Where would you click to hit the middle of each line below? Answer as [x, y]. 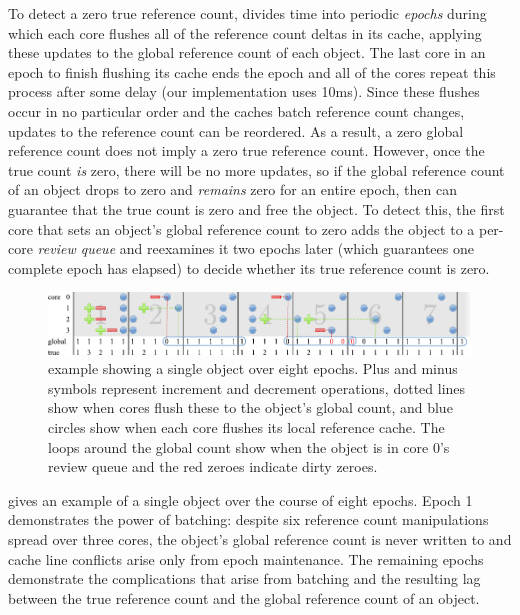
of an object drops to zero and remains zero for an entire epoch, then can [232, 189]
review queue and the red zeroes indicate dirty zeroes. [213, 466]
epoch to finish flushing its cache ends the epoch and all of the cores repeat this [252, 71]
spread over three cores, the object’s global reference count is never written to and [260, 538]
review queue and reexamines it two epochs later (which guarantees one [255, 248]
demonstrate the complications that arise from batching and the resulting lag [244, 578]
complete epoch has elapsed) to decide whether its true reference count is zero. [249, 267]
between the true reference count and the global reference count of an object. [244, 597]
